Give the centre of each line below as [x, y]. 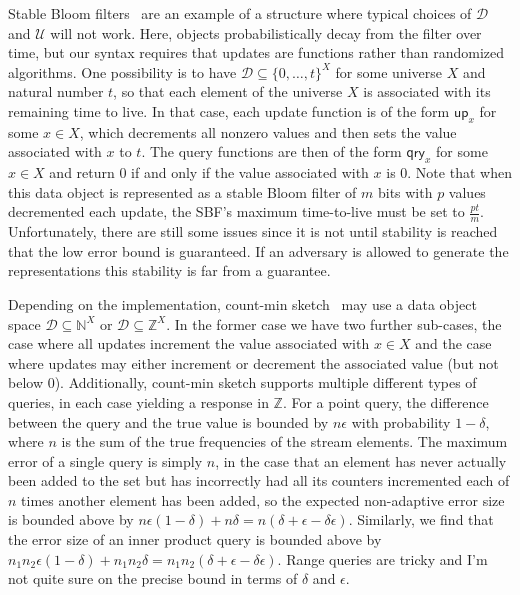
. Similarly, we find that [421, 519]
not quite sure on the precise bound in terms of [153, 578]
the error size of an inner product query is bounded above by [195, 539]
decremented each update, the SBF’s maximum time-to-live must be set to [236, 211]
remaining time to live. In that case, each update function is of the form [229, 110]
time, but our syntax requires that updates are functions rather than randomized [256, 52]
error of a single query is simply [105, 460]
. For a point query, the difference [385, 401]
